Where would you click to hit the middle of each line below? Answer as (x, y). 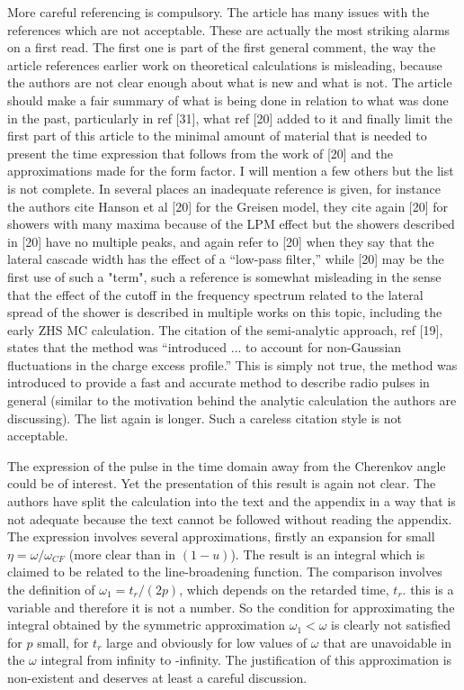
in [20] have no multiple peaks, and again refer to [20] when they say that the (221, 241)
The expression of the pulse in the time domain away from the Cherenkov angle (227, 465)
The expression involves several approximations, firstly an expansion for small (221, 536)
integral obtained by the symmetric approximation (146, 625)
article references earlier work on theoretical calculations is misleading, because (225, 64)
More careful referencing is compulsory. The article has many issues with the (219, 12)
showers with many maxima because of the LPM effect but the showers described (231, 224)
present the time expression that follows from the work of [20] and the (201, 153)
